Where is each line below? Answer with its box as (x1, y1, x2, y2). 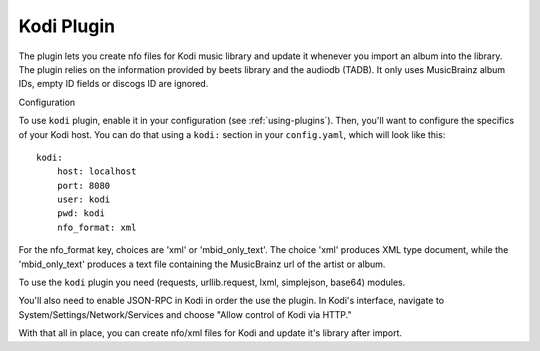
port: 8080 (56, 180, 111, 191)
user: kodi (56, 194, 111, 205)
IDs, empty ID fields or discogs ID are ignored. (18, 78, 209, 90)
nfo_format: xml (56, 221, 137, 233)
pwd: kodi (56, 208, 105, 219)
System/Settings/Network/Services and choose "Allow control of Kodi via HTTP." (18, 308, 352, 320)
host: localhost (56, 166, 137, 177)
